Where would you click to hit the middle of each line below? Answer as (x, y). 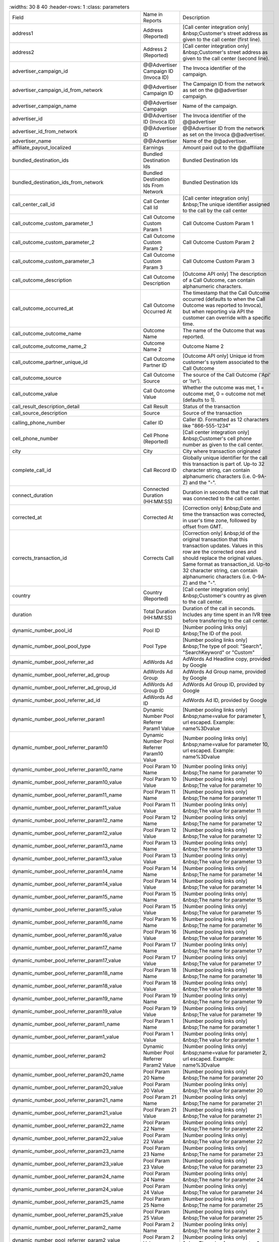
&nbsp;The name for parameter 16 (223, 926)
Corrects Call (158, 558)
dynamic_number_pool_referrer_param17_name (67, 948)
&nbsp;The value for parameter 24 (223, 1192)
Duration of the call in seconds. (219, 609)
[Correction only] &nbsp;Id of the (221, 533)
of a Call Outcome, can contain (219, 280)
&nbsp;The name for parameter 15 (222, 900)
